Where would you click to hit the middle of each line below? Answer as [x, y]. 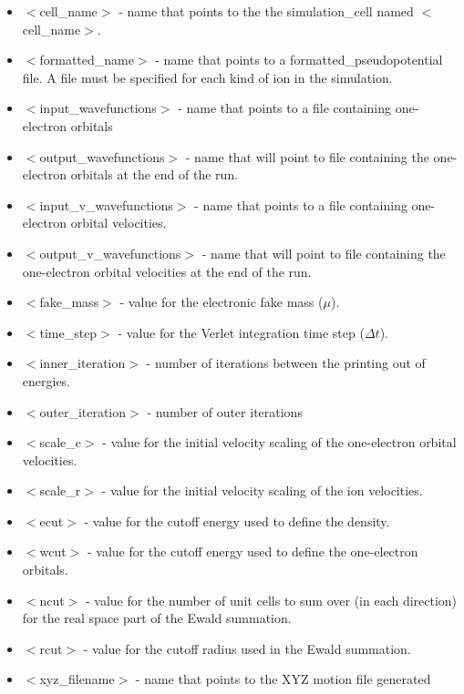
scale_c [61, 442]
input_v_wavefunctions [106, 204]
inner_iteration [82, 363]
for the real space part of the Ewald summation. [157, 618]
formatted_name [87, 60]
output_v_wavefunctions [110, 253]
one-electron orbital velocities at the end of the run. [167, 271]
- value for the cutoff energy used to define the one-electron [253, 551]
